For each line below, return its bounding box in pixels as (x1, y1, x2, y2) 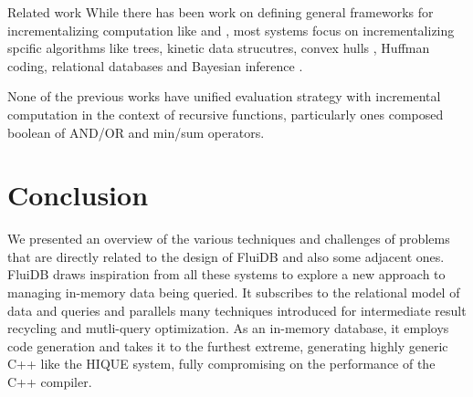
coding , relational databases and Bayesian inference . (7, 56, 303, 75)
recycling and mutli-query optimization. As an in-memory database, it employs (7, 319, 449, 338)
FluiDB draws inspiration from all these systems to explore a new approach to (7, 265, 446, 284)
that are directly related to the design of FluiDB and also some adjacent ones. (7, 246, 445, 266)
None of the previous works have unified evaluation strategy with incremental (7, 87, 441, 106)
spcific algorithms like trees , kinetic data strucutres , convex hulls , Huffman (7, 38, 430, 57)
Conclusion (7, 176, 149, 214)
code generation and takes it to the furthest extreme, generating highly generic (7, 336, 448, 355)
